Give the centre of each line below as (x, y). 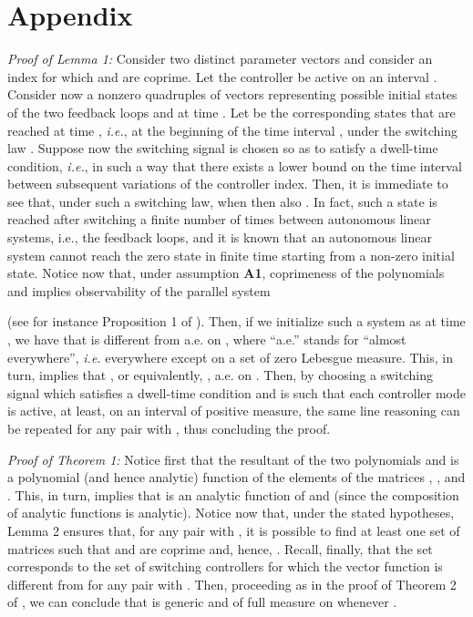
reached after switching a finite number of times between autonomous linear (219, 219)
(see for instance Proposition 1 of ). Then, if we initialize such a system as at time (236, 321)
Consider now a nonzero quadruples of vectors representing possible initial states (232, 94)
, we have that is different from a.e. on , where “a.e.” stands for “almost (207, 339)
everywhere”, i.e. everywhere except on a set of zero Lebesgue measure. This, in (230, 357)
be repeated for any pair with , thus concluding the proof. (169, 428)
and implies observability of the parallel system (139, 290)
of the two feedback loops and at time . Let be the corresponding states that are (231, 112)
